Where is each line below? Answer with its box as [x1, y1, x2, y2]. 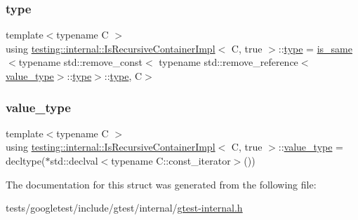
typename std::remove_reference [159, 55, 298, 69]
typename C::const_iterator [111, 153, 231, 167]
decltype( [6, 153, 46, 167]
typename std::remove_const [18, 55, 142, 69]
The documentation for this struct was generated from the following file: [6, 177, 317, 191]
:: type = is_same [278, 41, 352, 55]
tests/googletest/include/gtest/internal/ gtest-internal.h [6, 200, 243, 215]
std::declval [50, 153, 98, 167]
